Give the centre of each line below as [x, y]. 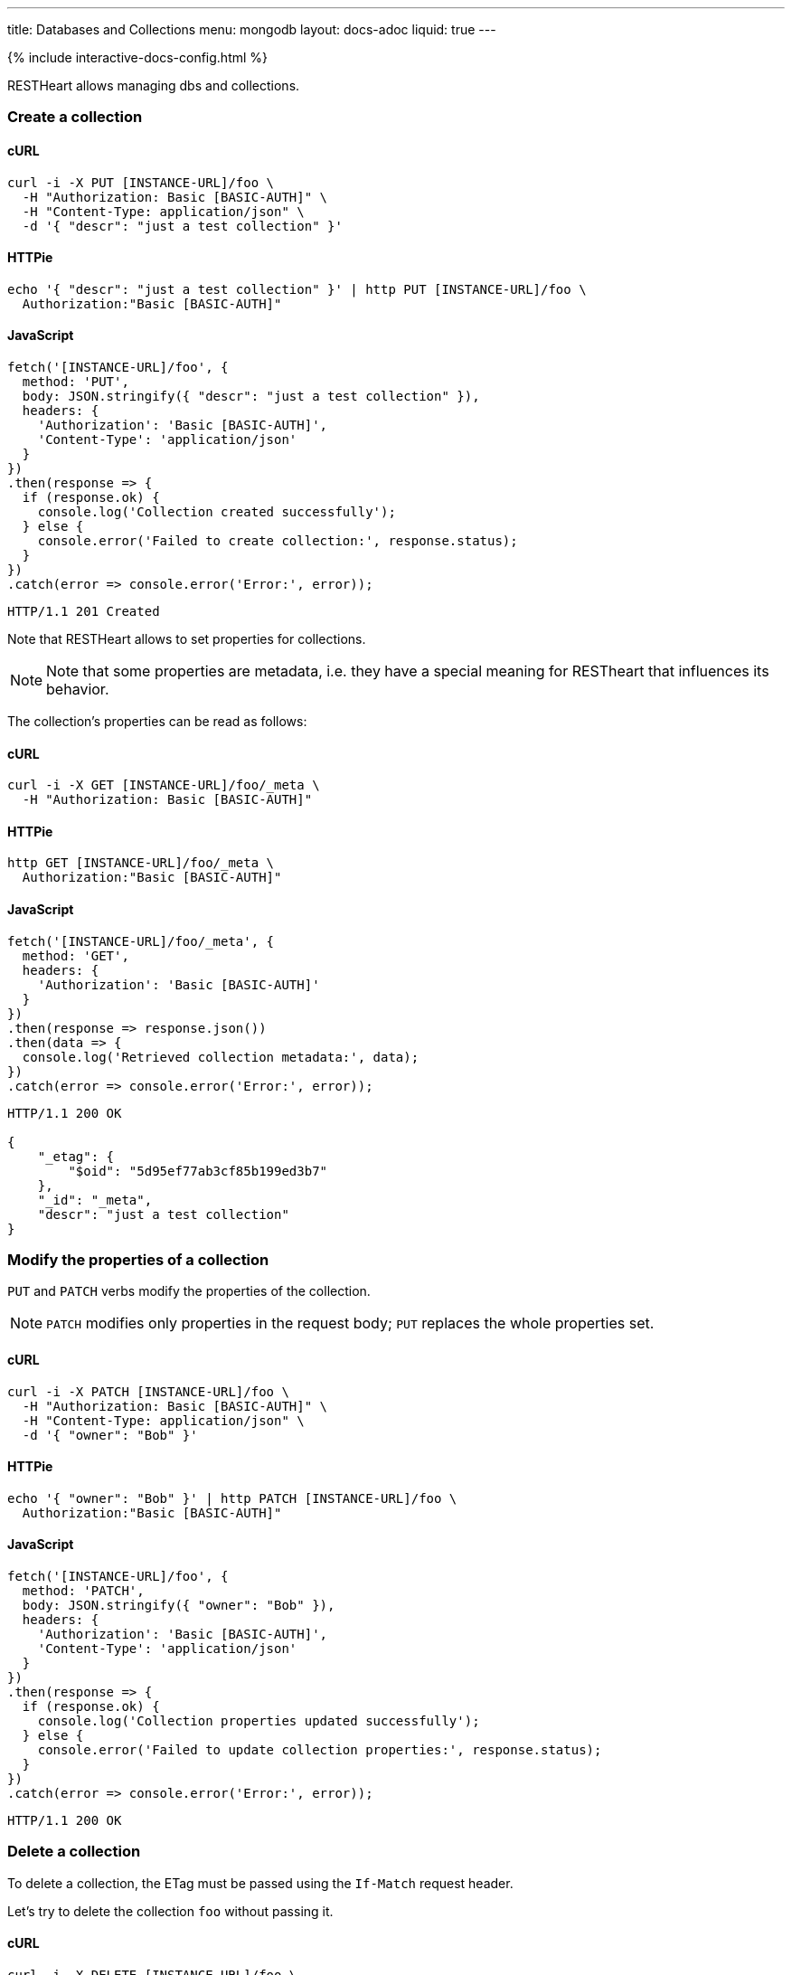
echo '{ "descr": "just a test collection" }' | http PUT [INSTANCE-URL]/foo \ [297, 289]
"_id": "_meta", [95, 1200]
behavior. [78, 690]
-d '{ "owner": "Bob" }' [110, 1435]
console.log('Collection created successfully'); [217, 512]
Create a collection [75, 117]
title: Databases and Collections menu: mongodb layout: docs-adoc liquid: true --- [252, 29]
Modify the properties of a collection [138, 1260]
